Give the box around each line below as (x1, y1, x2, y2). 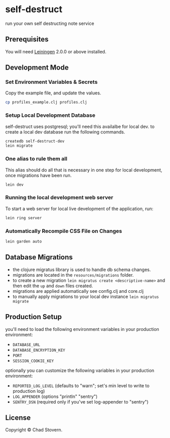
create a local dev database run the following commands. (5, 128, 125, 135)
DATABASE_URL (12, 342, 41, 347)
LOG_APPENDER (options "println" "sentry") (12, 393, 98, 399)
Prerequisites (5, 35, 49, 44)
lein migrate (5, 143, 33, 148)
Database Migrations (5, 253, 73, 262)
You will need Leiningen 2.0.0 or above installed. (5, 48, 107, 54)
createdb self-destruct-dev (5, 139, 65, 144)
